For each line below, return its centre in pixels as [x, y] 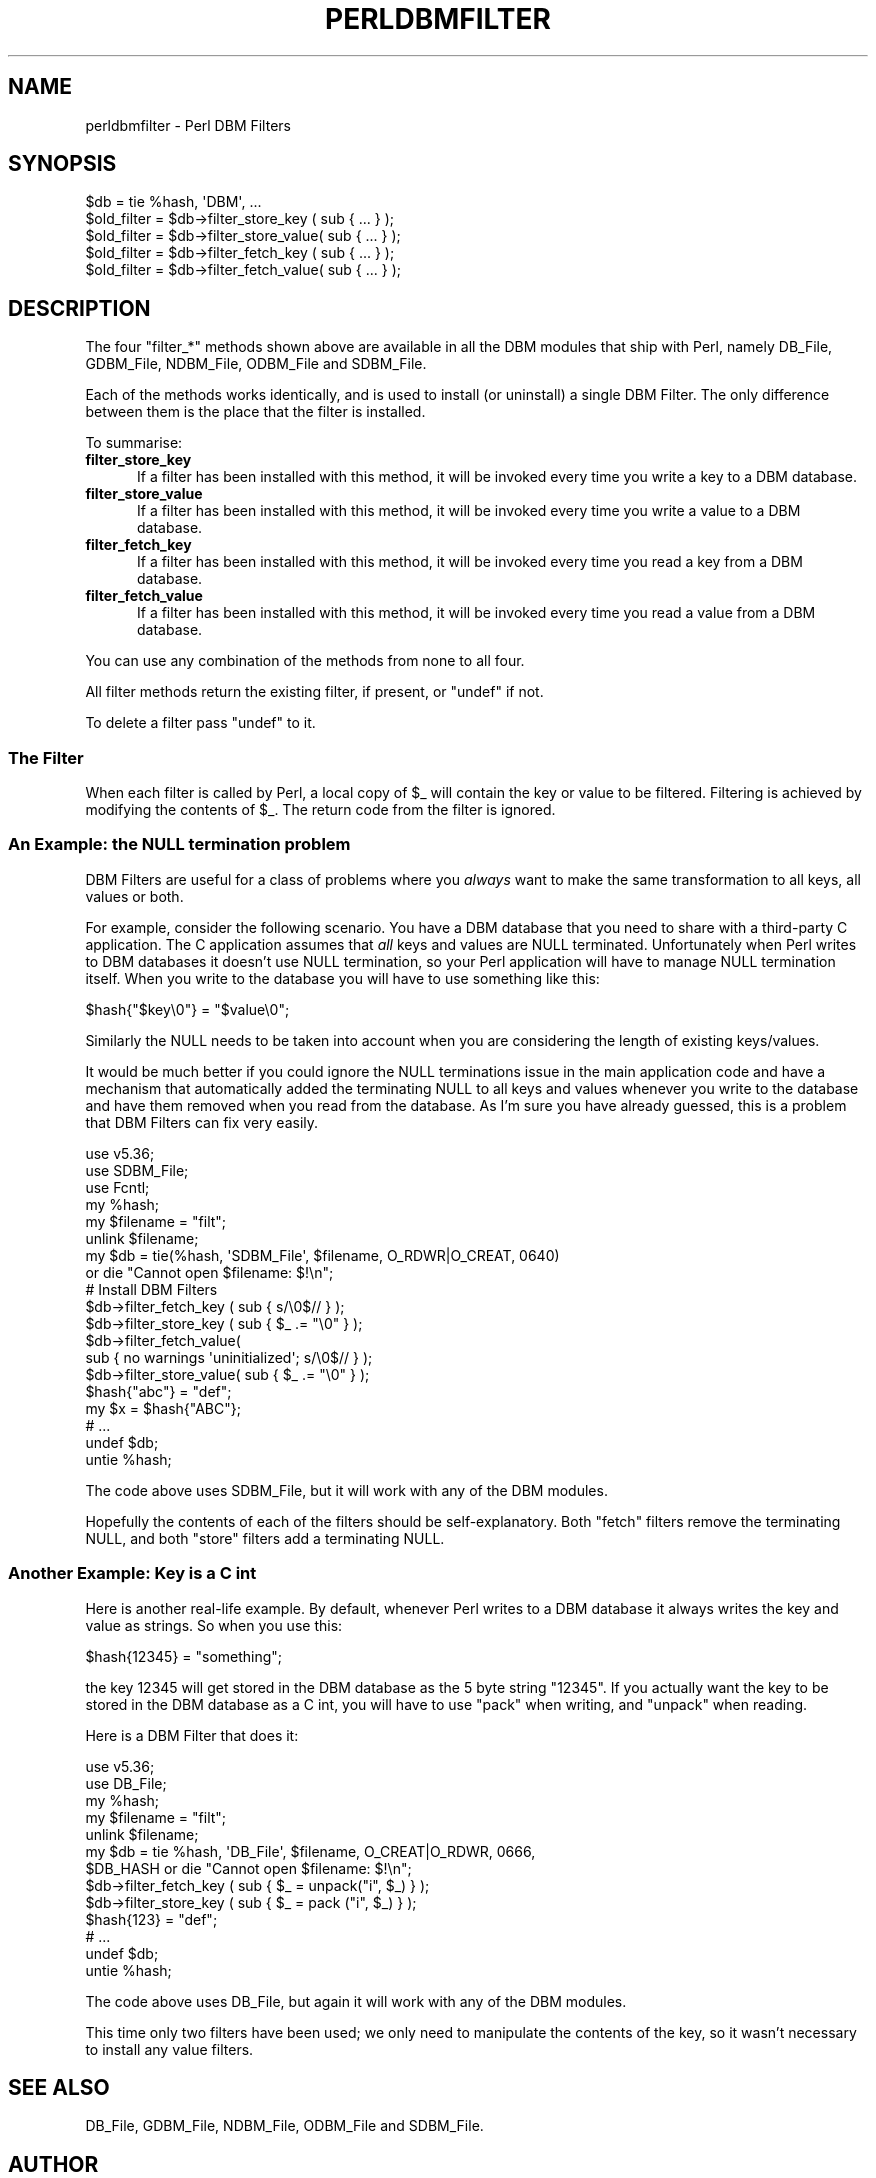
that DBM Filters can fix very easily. [202, 1122]
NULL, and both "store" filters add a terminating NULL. [265, 1538]
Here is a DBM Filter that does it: [192, 1735]
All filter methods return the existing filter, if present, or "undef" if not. [314, 692]
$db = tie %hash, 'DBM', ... [173, 202]
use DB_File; [126, 1783]
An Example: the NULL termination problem [179, 844]
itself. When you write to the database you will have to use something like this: [342, 978]
